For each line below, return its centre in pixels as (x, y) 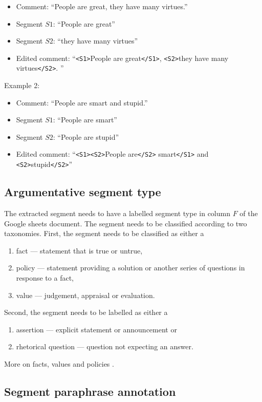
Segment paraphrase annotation (90, 391)
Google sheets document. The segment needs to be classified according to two (126, 223)
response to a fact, (45, 277)
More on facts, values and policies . (59, 363)
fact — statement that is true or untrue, (79, 250)
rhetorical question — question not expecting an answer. (105, 346)
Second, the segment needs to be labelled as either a (86, 312)
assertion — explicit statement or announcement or (96, 329)
